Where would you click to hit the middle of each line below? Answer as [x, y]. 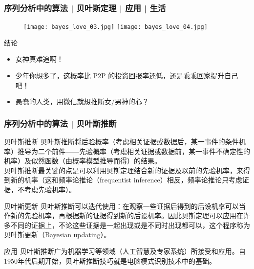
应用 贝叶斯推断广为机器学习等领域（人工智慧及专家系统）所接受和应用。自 [125, 251]
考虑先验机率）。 [50, 190]
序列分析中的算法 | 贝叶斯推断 [60, 123]
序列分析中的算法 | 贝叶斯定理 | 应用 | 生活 [85, 8]
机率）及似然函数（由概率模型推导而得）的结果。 [83, 161]
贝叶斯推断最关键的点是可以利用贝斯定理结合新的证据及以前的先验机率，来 [124, 170]
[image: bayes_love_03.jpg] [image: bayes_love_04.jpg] [116, 27]
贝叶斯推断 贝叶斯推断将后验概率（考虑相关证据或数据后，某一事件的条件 [121, 142]
